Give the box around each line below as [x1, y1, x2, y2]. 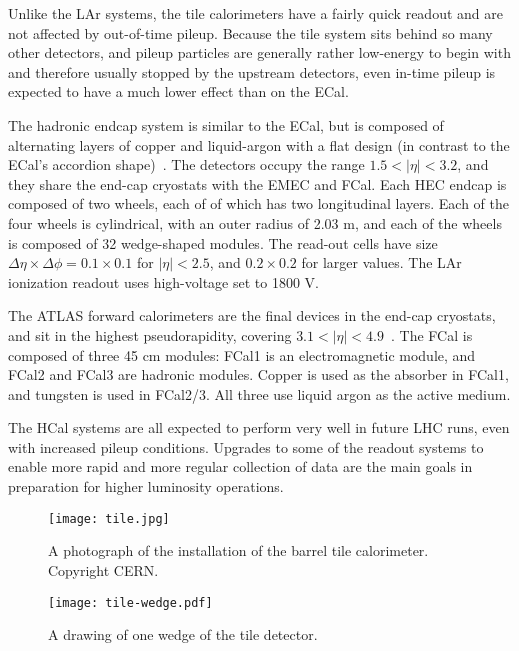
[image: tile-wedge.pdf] [48, 595, 213, 610]
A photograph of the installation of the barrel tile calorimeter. [48, 540, 429, 561]
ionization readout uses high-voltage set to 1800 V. [8, 271, 319, 292]
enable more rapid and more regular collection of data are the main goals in [8, 456, 473, 477]
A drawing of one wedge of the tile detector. [48, 624, 318, 645]
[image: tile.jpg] [48, 511, 170, 526]
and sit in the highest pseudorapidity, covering [8, 324, 292, 345]
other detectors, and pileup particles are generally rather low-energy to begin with [8, 42, 511, 63]
